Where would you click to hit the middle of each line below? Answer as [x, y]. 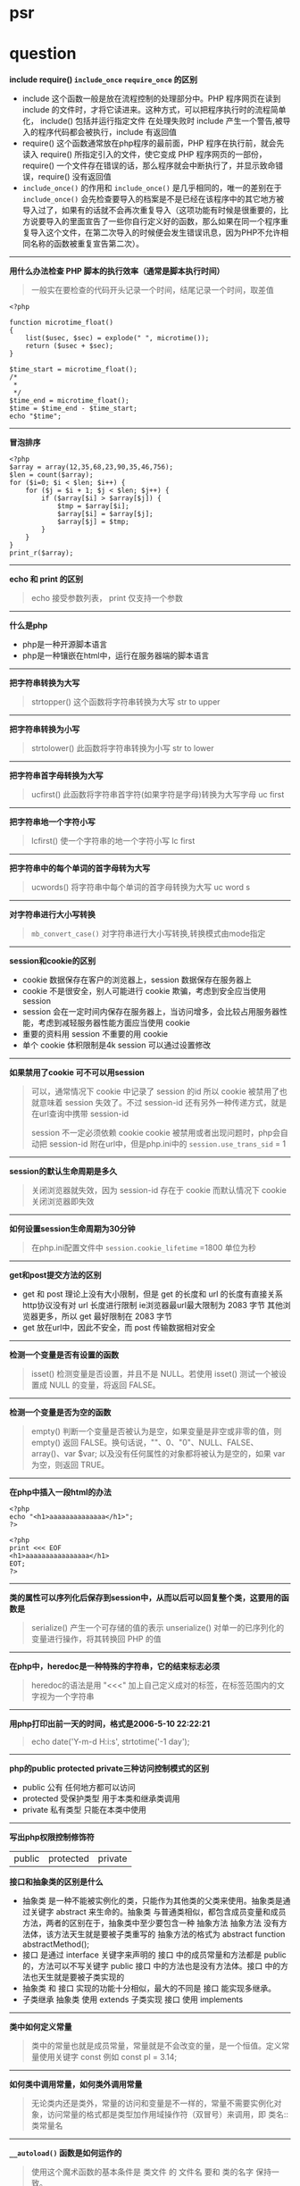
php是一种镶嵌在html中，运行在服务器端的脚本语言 [116, 655]
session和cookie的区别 [53, 961]
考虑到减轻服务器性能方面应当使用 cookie [114, 1023]
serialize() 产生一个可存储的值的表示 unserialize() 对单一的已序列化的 [157, 1628]
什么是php [29, 626]
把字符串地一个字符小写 [52, 822]
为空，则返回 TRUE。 [70, 1465]
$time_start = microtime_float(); [74, 370]
